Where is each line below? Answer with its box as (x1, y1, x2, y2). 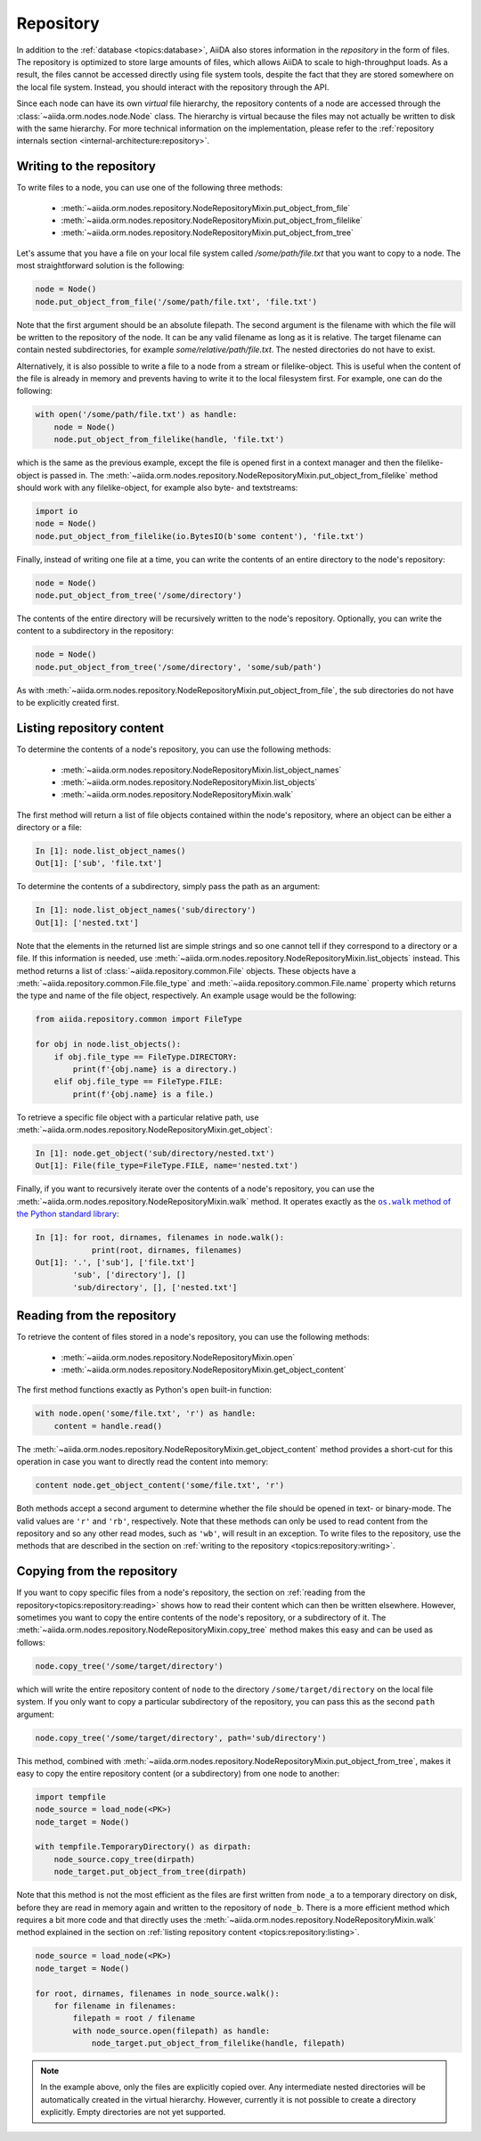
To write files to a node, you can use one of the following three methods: (16, 183, 283, 193)
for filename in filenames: (53, 2000, 177, 2011)
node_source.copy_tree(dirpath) (53, 1854, 196, 1864)
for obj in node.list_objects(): (35, 1039, 182, 1050)
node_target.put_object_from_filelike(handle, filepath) (91, 2039, 346, 2048)
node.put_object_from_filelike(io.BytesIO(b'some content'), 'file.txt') (35, 531, 364, 541)
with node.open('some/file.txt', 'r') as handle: (35, 1409, 257, 1418)
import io (35, 506, 78, 516)
